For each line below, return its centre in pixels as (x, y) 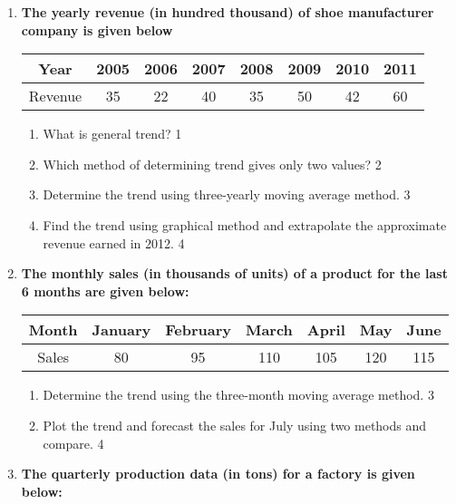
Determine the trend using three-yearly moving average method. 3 (227, 194)
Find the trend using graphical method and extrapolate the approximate (245, 224)
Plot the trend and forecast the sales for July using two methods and (235, 425)
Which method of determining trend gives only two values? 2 (212, 164)
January (121, 330)
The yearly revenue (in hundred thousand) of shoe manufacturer (228, 12)
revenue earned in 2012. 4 (114, 242)
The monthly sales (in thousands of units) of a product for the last (234, 273)
